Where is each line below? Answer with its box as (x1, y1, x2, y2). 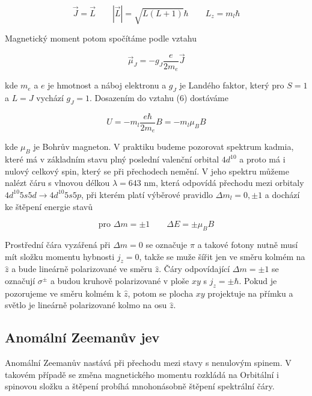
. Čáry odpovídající (159, 262, 230, 275)
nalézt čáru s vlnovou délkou (5, 176, 110, 189)
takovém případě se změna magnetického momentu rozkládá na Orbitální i (5, 368, 279, 380)
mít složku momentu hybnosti (5, 250, 115, 262)
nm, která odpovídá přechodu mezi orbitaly (144, 176, 304, 189)
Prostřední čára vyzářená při (5, 238, 111, 250)
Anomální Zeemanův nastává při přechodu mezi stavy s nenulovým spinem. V (5, 356, 292, 369)
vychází (36, 91, 64, 104)
